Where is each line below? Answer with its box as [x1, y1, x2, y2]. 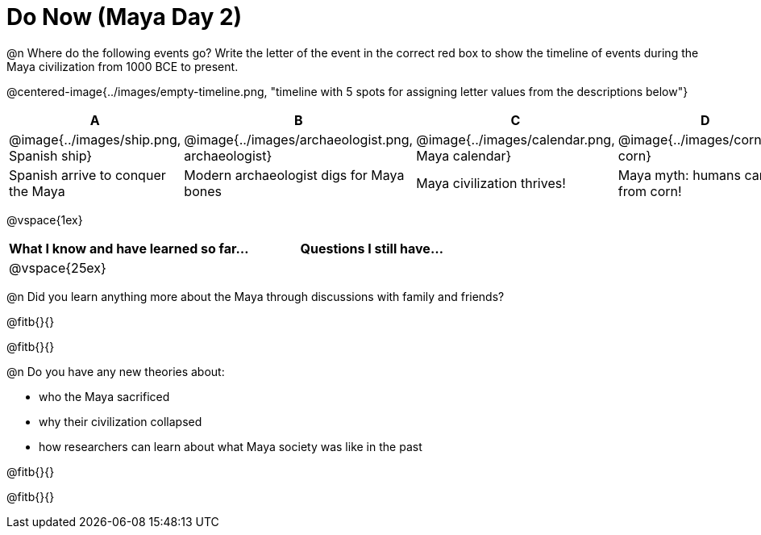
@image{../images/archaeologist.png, [184, 131, 414, 148]
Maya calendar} [416, 147, 512, 164]
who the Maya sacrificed [39, 389, 170, 403]
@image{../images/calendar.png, [416, 131, 615, 148]
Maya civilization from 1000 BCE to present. [6, 59, 239, 73]
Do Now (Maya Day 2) [6, 3, 243, 31]
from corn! [618, 182, 682, 199]
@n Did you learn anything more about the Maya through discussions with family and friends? [6, 289, 505, 303]
